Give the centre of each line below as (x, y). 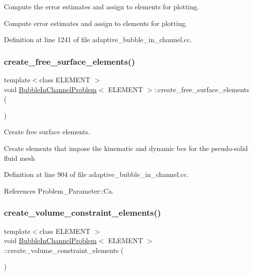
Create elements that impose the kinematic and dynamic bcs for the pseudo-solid (126, 148)
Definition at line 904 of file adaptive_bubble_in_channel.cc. (96, 174)
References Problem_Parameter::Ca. (59, 190)
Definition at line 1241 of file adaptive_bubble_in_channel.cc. (98, 39)
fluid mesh (20, 158)
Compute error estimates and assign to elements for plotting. (96, 23)
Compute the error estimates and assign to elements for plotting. (102, 6)
